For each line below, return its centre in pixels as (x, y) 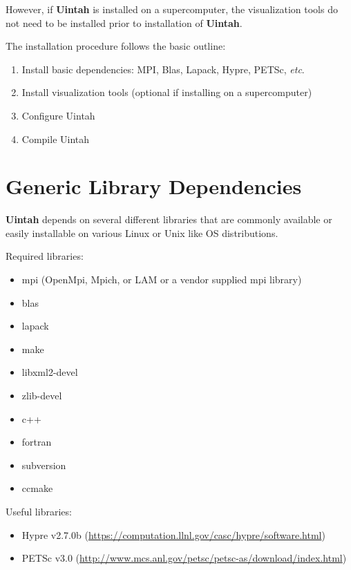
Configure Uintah (58, 115)
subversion (44, 465)
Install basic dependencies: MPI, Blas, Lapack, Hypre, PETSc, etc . (163, 69)
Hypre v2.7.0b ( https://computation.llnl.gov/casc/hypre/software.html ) (173, 534)
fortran (37, 442)
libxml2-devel (50, 372)
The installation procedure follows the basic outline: (116, 46)
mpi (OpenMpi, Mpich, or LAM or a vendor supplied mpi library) (162, 279)
